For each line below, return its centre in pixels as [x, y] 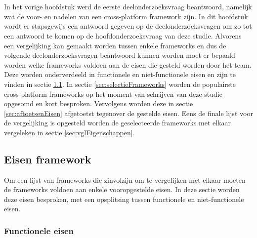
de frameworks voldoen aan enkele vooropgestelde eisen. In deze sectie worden [122, 189]
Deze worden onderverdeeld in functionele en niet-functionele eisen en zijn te [120, 74]
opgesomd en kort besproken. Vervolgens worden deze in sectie [99, 103]
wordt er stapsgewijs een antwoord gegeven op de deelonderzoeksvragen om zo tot [128, 26]
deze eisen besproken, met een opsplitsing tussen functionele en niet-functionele [124, 199]
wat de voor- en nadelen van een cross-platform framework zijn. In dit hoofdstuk [126, 16]
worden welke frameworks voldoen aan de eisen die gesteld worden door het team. [128, 64]
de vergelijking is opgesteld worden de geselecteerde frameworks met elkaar [117, 123]
